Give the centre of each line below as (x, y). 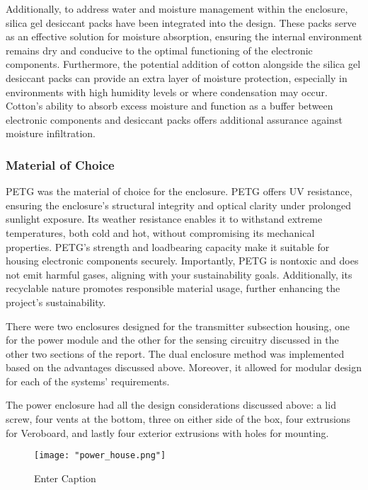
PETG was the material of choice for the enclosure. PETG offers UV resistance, (179, 191)
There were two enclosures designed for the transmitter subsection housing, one (178, 326)
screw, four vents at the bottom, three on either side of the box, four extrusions (178, 419)
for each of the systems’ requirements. (88, 381)
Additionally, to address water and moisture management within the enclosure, (177, 8)
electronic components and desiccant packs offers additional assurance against (174, 119)
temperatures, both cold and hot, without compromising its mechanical (160, 232)
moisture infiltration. (51, 133)
